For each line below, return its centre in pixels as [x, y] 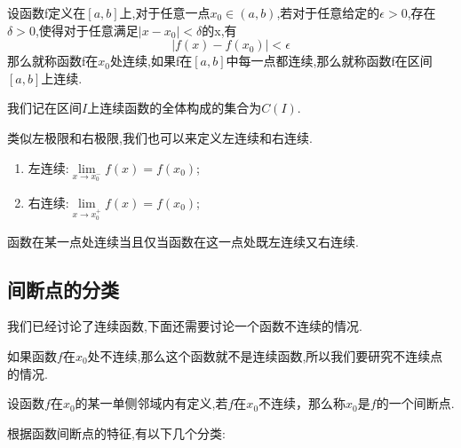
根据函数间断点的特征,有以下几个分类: [116, 432]
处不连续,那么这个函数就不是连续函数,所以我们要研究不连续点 [265, 355]
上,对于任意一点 [165, 12]
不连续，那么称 [302, 403]
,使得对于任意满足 [87, 30]
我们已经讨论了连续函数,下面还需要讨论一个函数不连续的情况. [185, 326]
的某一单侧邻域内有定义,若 [151, 403]
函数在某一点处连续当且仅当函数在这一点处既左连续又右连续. [183, 241]
